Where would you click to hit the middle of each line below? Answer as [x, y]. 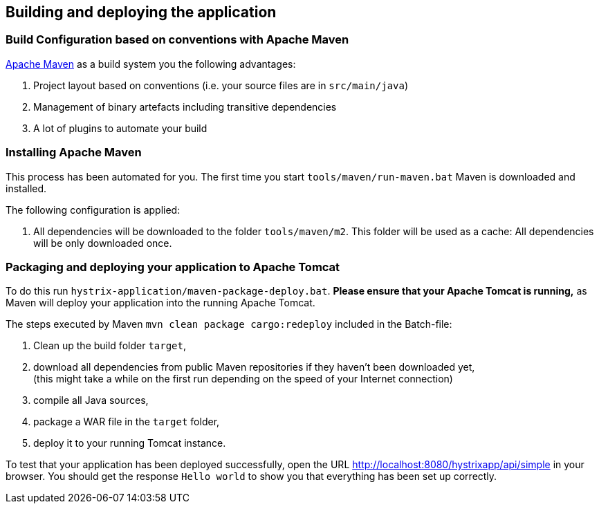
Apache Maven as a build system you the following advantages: [151, 64]
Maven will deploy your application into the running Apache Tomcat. [160, 303]
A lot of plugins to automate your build [120, 128]
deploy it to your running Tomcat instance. [130, 443]
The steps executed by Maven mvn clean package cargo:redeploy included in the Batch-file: [229, 324]
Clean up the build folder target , [110, 346]
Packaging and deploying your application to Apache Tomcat [173, 267]
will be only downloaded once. [103, 243]
